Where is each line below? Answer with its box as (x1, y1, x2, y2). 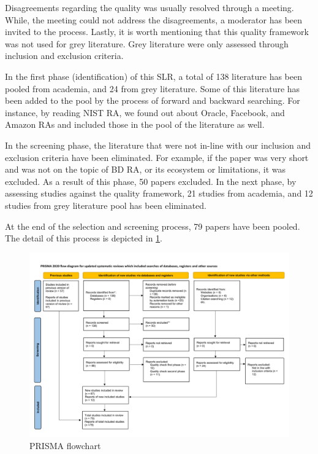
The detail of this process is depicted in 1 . (5, 232, 163, 245)
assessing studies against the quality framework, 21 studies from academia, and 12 (5, 187, 313, 200)
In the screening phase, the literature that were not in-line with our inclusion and (5, 138, 311, 151)
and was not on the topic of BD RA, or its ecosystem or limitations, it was (5, 163, 286, 176)
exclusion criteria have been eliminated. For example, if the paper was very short (5, 151, 309, 163)
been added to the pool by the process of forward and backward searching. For (5, 94, 300, 107)
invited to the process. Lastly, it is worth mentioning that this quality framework (5, 25, 309, 38)
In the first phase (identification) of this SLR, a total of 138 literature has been (5, 69, 303, 82)
